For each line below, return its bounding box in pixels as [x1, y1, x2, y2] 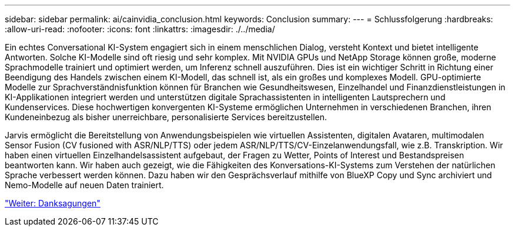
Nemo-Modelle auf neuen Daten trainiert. [5, 180, 164, 190]
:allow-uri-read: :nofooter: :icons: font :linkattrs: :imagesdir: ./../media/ [5, 24, 275, 34]
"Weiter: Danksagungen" [5, 198, 101, 208]
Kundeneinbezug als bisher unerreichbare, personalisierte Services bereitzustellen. [5, 112, 327, 122]
